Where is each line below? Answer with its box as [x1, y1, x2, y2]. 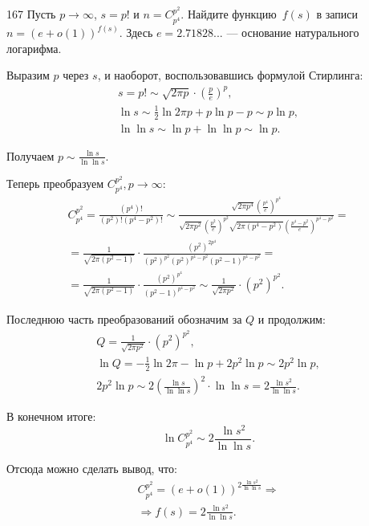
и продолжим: [257, 310, 326, 327]
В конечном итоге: [6, 408, 96, 425]
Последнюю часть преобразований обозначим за [6, 310, 242, 327]
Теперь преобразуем [6, 174, 104, 191]
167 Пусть [6, 6, 56, 22]
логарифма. [6, 39, 62, 56]
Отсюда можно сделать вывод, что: [6, 459, 177, 476]
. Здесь [119, 24, 153, 41]
